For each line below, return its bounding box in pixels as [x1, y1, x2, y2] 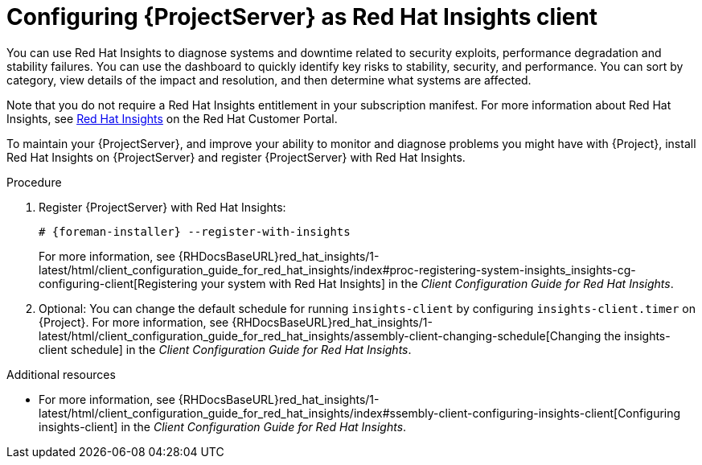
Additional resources [6, 367, 116, 381]
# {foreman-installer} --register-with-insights [39, 224, 351, 238]
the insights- [604, 328, 671, 343]
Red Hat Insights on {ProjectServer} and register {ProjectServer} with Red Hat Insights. [6, 150, 466, 164]
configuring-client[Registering [39, 276, 198, 290]
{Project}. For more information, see [39, 315, 229, 329]
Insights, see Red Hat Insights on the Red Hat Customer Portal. [6, 111, 338, 126]
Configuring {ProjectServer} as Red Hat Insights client [6, 3, 598, 31]
